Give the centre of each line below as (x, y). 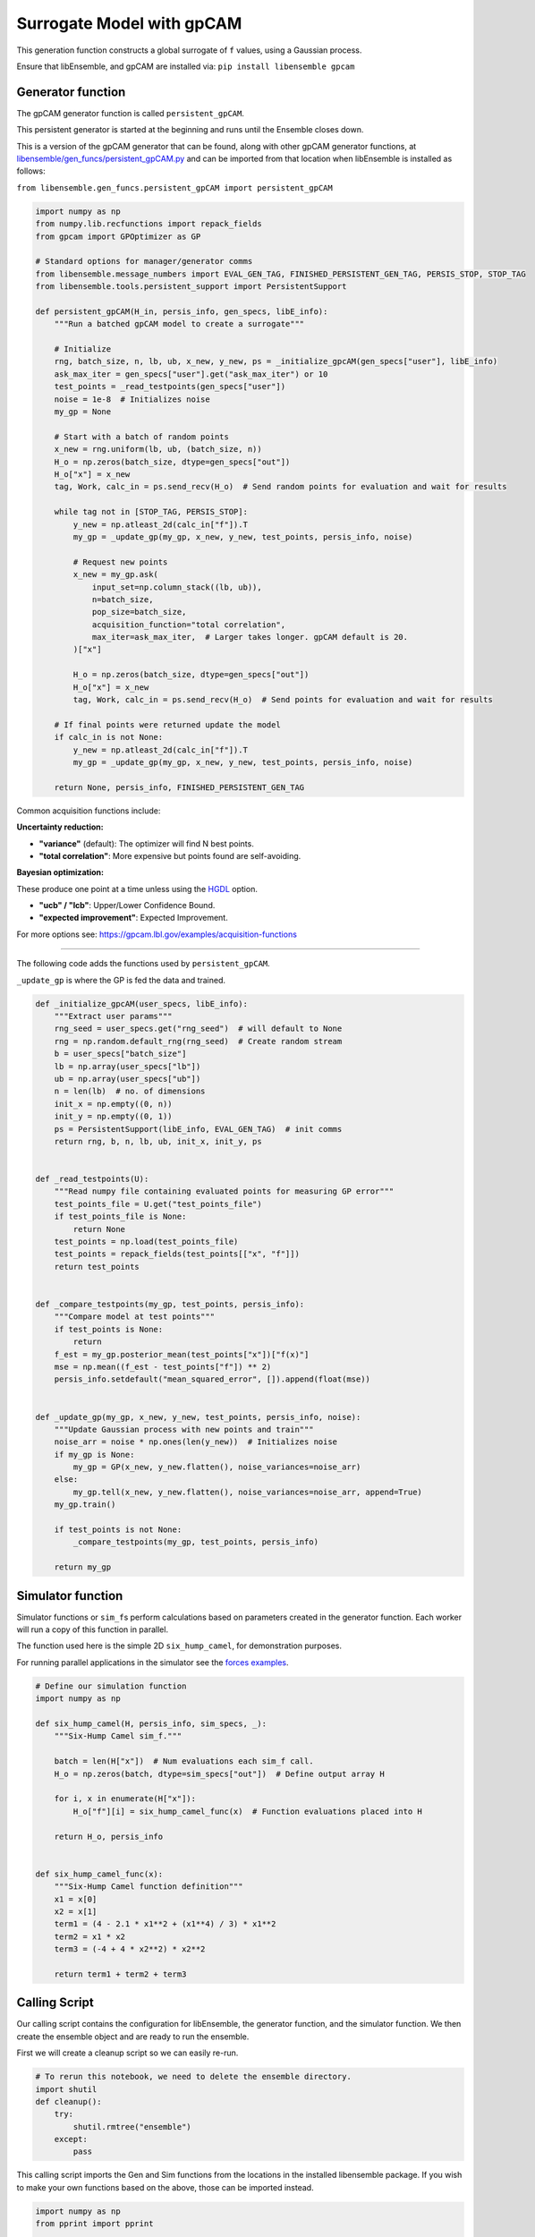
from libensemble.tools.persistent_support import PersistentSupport (191, 287)
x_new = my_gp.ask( (115, 574)
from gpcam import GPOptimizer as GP (118, 236)
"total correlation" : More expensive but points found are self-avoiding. (170, 855)
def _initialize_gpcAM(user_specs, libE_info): (141, 1004)
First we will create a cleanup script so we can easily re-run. (127, 2053)
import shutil (66, 2089)
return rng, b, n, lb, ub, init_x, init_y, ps (158, 1141)
